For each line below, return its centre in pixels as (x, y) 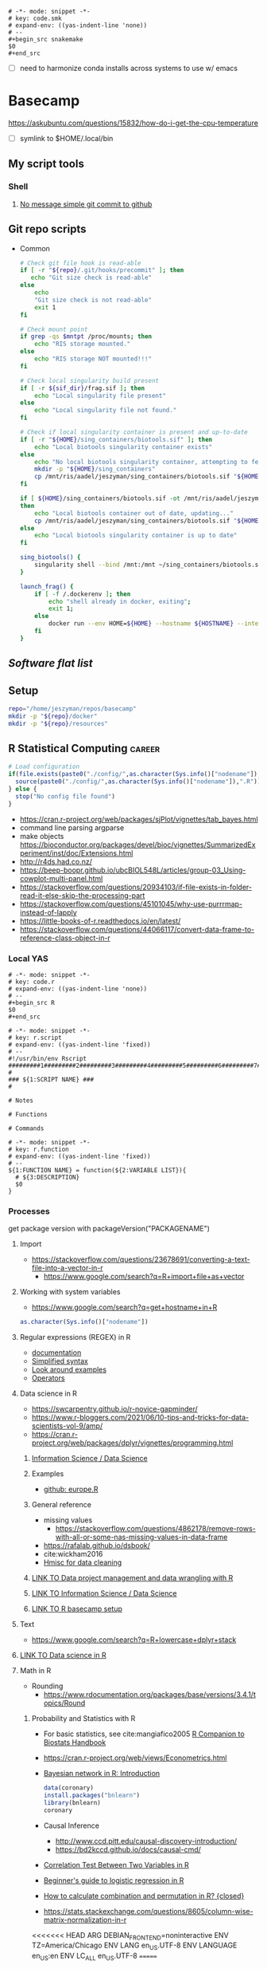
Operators (48, 1378)
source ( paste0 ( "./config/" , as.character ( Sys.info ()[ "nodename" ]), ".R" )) (138, 782)
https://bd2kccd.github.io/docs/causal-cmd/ (128, 1849)
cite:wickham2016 (73, 1554)
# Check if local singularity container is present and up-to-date (133, 432)
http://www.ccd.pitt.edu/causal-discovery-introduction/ (146, 1841)
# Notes (21, 1101)
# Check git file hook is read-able (80, 263)
